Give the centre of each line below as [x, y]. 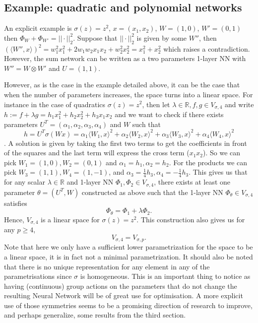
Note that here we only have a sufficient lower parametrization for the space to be [129, 247]
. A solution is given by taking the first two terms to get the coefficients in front [126, 143]
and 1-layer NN [90, 182]
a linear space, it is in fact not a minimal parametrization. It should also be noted [129, 256]
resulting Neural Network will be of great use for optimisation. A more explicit [124, 295]
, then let [156, 104]
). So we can [222, 153]
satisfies [16, 203]
